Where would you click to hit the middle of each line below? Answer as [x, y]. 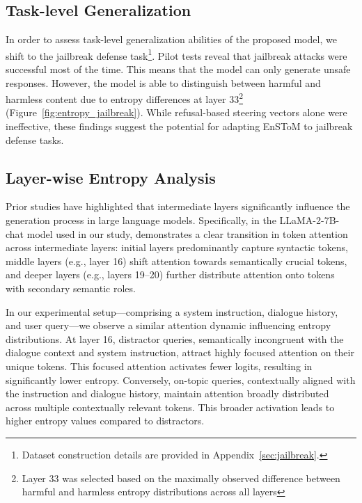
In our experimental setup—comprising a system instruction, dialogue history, [172, 311]
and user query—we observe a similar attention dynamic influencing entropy [168, 325]
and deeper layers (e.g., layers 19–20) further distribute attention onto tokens [170, 274]
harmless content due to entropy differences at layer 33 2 [125, 98]
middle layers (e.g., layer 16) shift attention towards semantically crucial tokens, [176, 261]
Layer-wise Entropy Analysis [111, 177]
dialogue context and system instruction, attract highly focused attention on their [180, 352]
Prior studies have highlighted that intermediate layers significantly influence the [178, 206]
